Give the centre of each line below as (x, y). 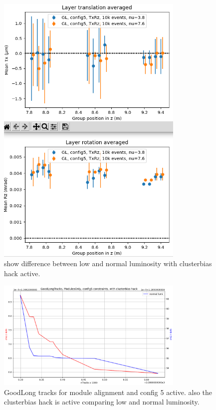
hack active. (22, 273)
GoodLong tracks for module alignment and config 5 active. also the (108, 392)
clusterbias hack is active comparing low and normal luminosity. (102, 402)
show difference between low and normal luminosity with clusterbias (108, 263)
